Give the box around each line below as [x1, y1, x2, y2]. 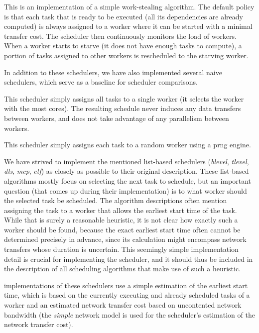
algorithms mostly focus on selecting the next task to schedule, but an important [4, 175, 251, 186]
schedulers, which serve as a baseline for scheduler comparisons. [4, 77, 198, 87]
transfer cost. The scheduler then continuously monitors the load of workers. [4, 30, 237, 41]
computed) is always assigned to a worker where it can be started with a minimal [4, 21, 253, 31]
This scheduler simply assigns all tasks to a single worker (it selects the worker [4, 93, 244, 104]
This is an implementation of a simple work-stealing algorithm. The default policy [4, 1, 255, 11]
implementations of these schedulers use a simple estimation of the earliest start [4, 280, 248, 290]
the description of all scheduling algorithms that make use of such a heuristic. [4, 263, 241, 274]
